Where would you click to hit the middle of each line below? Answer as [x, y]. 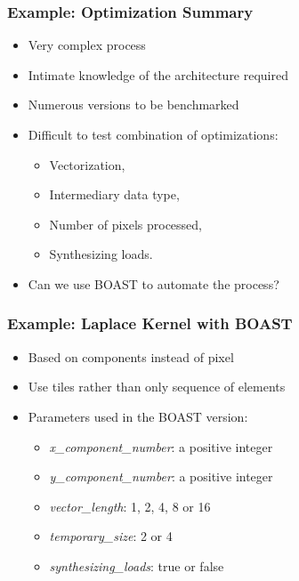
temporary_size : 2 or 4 [111, 536]
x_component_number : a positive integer [161, 446]
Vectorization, [87, 164]
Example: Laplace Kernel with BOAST [150, 323]
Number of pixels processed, [126, 224]
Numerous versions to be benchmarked [133, 105]
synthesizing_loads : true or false [137, 565]
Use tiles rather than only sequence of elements [157, 387]
